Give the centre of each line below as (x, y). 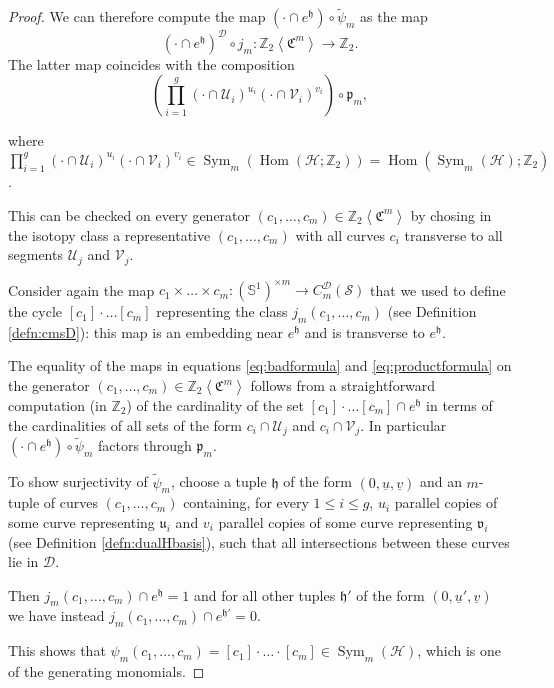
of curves (70, 502)
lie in (23, 561)
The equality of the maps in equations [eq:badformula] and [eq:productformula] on (260, 365)
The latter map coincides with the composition (151, 63)
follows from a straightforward (343, 385)
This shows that (57, 650)
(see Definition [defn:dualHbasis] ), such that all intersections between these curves (259, 541)
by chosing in (451, 214)
